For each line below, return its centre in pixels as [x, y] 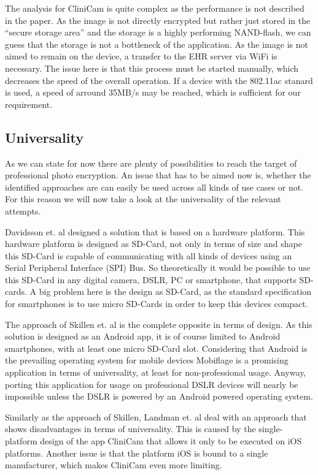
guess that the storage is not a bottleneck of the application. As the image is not [157, 44]
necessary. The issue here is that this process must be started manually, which [152, 68]
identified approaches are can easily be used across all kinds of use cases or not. [154, 187]
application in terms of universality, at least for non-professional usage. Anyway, [156, 372]
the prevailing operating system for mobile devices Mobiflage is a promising [147, 360]
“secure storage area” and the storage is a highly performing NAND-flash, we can [158, 32]
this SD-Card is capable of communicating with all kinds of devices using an [149, 255]
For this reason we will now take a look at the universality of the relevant [143, 199]
